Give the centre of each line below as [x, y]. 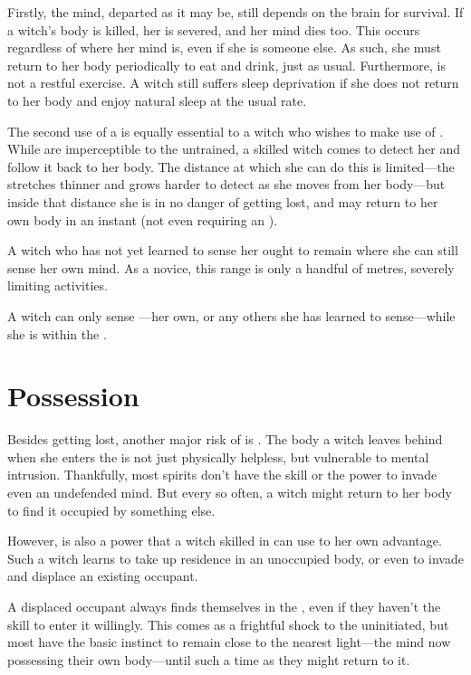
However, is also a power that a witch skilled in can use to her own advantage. [225, 541]
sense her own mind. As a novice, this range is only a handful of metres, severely [231, 267]
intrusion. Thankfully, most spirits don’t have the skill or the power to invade [222, 475]
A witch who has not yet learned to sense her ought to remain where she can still [233, 250]
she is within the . [57, 333]
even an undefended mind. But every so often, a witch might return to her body [230, 492]
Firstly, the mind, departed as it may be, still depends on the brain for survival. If [235, 12]
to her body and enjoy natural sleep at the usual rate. [157, 100]
